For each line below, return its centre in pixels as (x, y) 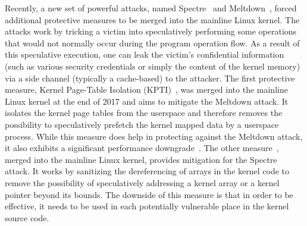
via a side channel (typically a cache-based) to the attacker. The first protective (150, 78)
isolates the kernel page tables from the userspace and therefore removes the (144, 113)
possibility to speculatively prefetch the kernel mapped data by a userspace (142, 124)
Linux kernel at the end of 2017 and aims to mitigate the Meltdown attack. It (147, 101)
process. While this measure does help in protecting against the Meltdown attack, (154, 136)
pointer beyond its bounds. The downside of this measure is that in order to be (149, 194)
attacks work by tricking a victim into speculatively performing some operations (151, 31)
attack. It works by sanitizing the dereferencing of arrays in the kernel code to (147, 171)
